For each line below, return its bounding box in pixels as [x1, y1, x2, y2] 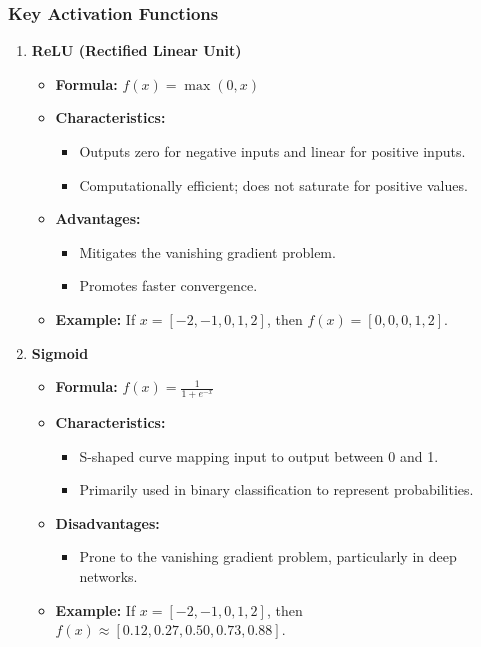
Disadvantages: [55, 512, 160, 533]
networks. [79, 565, 138, 586]
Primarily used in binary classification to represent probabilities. [79, 479, 474, 500]
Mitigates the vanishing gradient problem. [79, 241, 336, 262]
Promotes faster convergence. [79, 275, 258, 296]
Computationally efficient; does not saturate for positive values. [79, 174, 468, 195]
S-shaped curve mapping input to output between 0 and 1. [79, 445, 439, 466]
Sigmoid [31, 342, 89, 363]
